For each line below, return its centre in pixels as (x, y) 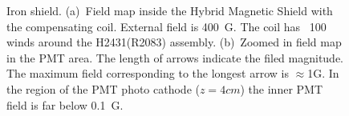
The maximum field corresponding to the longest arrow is (148, 73)
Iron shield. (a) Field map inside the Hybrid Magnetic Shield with (170, 10)
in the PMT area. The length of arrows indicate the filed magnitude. (175, 57)
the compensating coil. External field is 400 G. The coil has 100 (166, 26)
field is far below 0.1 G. (65, 104)
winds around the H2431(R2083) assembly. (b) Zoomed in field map (174, 42)
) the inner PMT (282, 88)
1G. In (323, 73)
